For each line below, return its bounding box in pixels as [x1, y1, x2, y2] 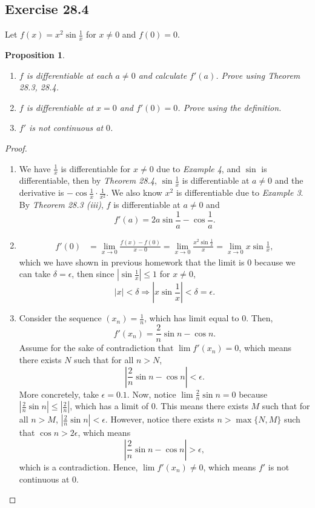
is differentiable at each [26, 69, 113, 81]
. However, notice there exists [105, 413, 214, 426]
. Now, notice [127, 387, 176, 400]
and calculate [138, 69, 187, 81]
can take [19, 267, 51, 280]
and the [274, 174, 303, 187]
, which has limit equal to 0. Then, [144, 312, 273, 324]
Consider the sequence [19, 312, 102, 324]
